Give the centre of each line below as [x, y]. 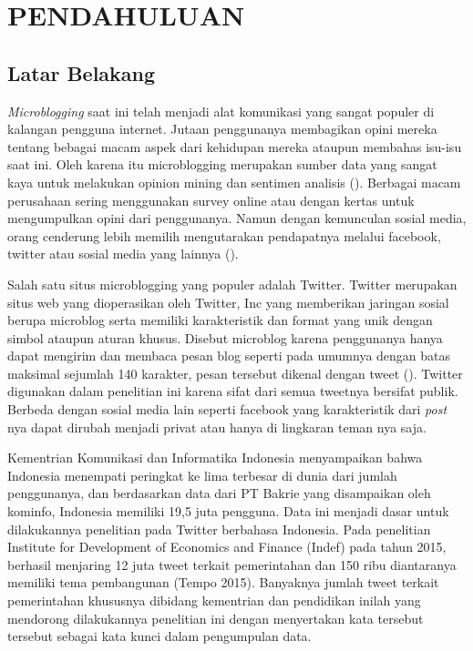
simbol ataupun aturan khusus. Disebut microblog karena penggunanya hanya [225, 337]
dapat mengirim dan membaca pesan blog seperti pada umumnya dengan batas [229, 356]
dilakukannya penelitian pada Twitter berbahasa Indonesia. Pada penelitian [219, 529]
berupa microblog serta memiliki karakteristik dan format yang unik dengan [220, 320]
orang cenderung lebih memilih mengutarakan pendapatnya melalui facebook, [224, 235]
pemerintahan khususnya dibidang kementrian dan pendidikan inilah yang [214, 600]
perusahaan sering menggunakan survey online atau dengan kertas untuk [211, 200]
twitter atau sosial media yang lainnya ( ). [123, 254]
